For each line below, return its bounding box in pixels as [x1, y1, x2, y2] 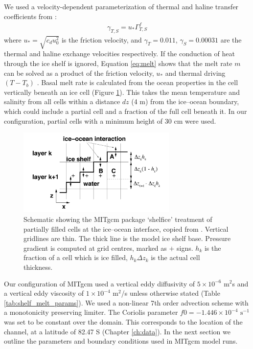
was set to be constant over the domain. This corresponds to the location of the [4, 316, 243, 327]
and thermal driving [165, 67, 226, 78]
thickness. [23, 262, 53, 272]
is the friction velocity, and [61, 34, 142, 44]
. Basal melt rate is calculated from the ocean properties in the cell [37, 77, 238, 87]
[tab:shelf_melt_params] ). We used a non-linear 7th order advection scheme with [4, 297, 249, 307]
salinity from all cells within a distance [4, 96, 120, 107]
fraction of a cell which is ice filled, [23, 252, 128, 262]
